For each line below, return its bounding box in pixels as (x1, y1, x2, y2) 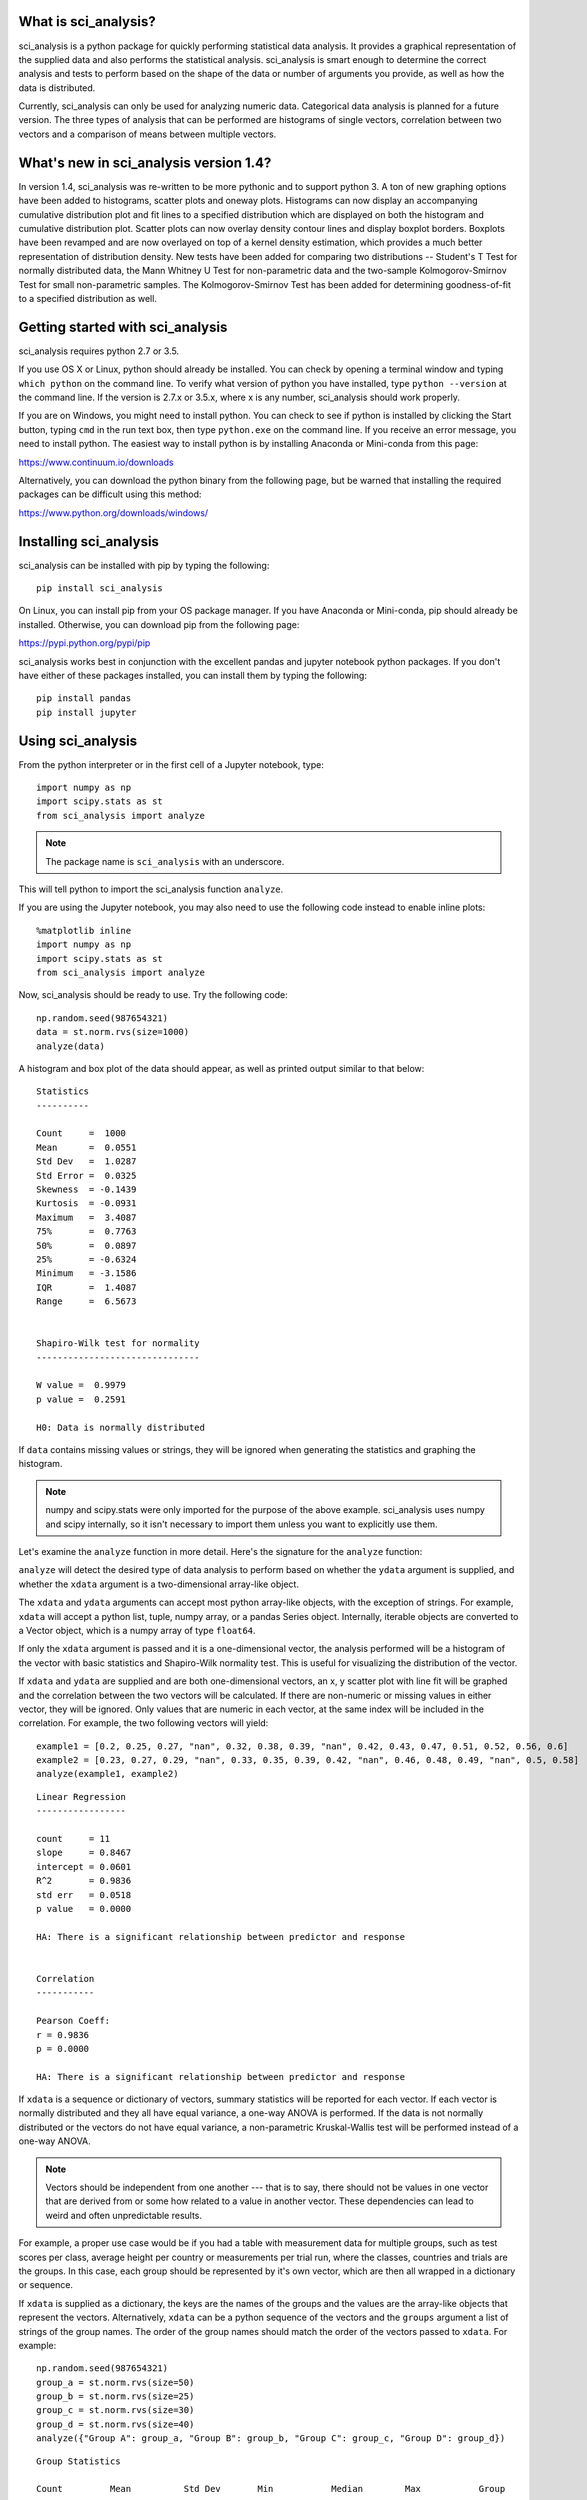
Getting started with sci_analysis (18, 318, 228, 335)
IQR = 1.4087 (36, 1281, 137, 1293)
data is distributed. (18, 81, 96, 94)
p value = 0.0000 (36, 1903, 132, 1914)
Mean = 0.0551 (36, 1141, 137, 1153)
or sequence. (18, 2279, 74, 2291)
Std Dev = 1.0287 (36, 1156, 137, 1167)
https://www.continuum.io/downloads (18, 456, 174, 468)
